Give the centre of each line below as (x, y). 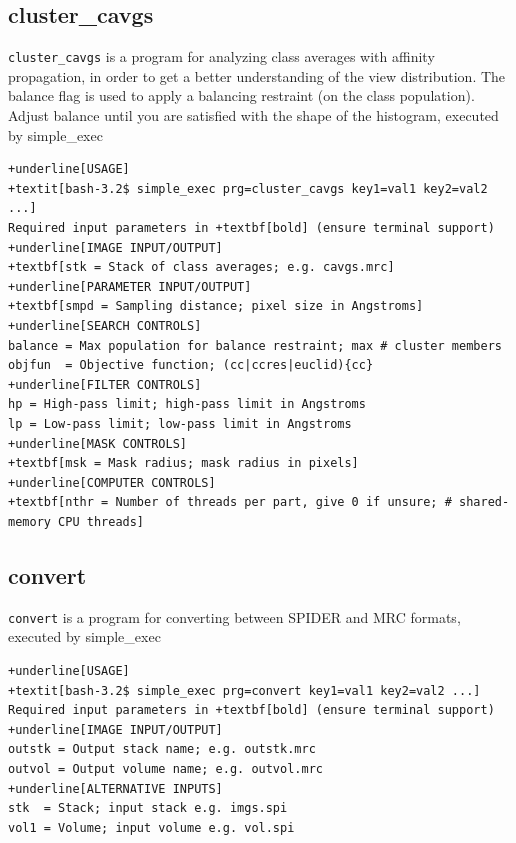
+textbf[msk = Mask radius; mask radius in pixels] (183, 463)
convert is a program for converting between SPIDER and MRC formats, (234, 616)
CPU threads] (101, 521)
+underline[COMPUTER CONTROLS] (112, 482)
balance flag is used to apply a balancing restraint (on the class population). (241, 95)
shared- (484, 502)
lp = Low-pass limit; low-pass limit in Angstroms (180, 423)
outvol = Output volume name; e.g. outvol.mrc (165, 768)
